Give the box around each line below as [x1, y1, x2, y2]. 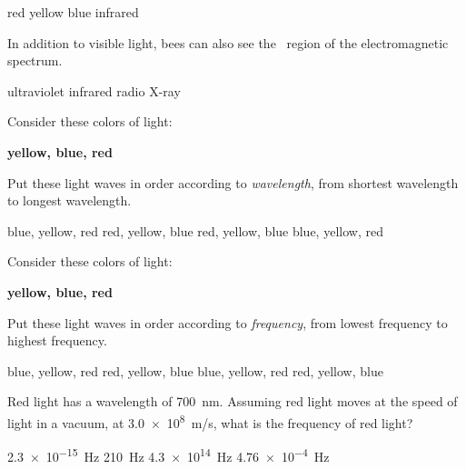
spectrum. [7, 51, 63, 70]
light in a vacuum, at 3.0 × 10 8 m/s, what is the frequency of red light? [7, 410, 413, 432]
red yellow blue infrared [7, 3, 139, 21]
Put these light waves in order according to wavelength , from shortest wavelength [7, 173, 459, 192]
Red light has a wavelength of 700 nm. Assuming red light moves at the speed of [7, 392, 458, 411]
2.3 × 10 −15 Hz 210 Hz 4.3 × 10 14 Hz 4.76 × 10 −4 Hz [7, 444, 330, 465]
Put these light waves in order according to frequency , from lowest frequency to [7, 313, 448, 332]
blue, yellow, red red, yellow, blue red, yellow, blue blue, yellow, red [7, 221, 383, 240]
